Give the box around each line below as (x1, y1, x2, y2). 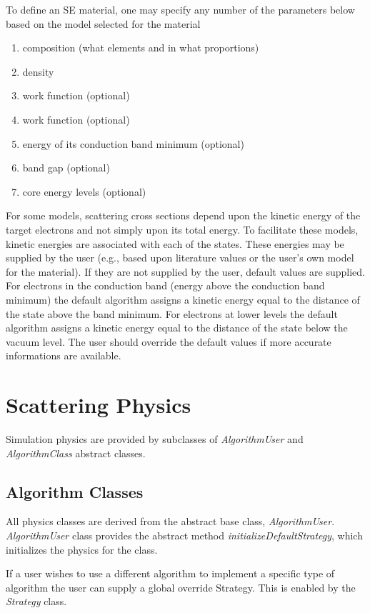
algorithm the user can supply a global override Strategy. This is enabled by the (6, 579, 356, 594)
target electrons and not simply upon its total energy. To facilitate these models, (6, 221, 359, 236)
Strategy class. (6, 594, 67, 609)
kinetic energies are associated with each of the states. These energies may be (6, 236, 344, 251)
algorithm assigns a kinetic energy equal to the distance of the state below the (6, 320, 348, 335)
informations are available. (6, 348, 121, 363)
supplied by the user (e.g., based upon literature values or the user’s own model (6, 250, 354, 265)
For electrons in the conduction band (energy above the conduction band (6, 278, 325, 293)
